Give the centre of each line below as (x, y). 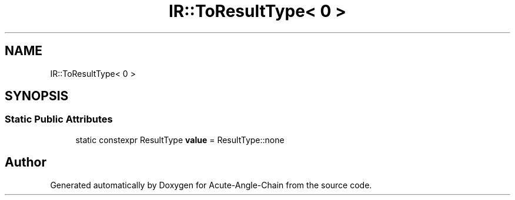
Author (26, 162)
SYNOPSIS (37, 96)
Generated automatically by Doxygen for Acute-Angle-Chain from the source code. (211, 185)
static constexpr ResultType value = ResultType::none (180, 140)
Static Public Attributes (59, 119)
